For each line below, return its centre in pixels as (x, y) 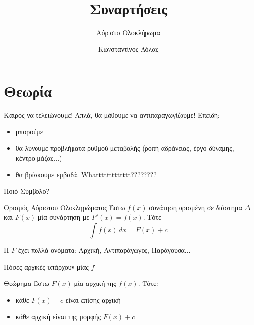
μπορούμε (29, 131)
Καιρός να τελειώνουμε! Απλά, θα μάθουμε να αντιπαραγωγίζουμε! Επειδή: (112, 115)
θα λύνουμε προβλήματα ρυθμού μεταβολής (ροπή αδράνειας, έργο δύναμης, (125, 148)
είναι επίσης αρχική (93, 300)
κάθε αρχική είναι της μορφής (58, 316)
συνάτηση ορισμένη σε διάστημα (196, 207)
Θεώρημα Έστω (27, 283)
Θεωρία (28, 91)
